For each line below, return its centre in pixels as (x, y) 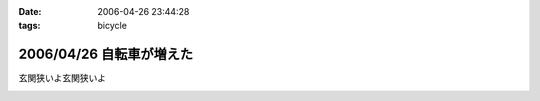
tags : (29, 26)
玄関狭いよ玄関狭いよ (62, 78)
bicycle (112, 26)
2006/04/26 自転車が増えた (106, 54)
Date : (30, 11)
